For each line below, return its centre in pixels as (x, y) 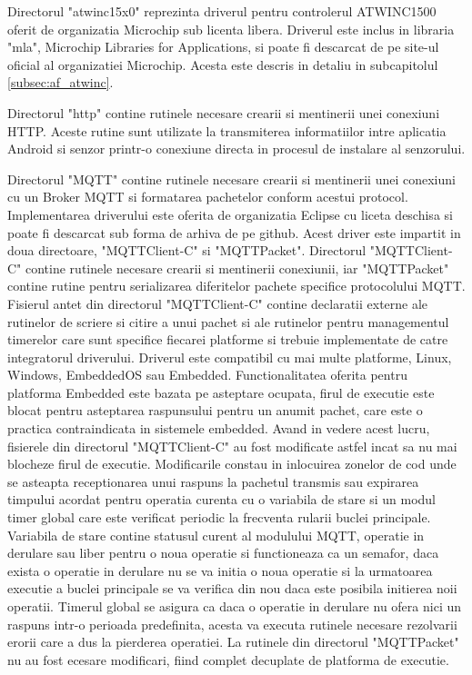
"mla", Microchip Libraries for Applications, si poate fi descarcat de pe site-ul (223, 47)
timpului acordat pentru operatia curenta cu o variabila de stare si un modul (221, 499)
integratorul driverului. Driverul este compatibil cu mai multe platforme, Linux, (230, 357)
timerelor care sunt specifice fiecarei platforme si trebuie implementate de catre (228, 339)
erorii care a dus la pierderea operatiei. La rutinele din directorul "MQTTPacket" (233, 642)
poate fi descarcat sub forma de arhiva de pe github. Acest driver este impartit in (234, 232)
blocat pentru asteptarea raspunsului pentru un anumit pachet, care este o (215, 410)
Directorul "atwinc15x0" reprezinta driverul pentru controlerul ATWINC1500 (222, 11)
